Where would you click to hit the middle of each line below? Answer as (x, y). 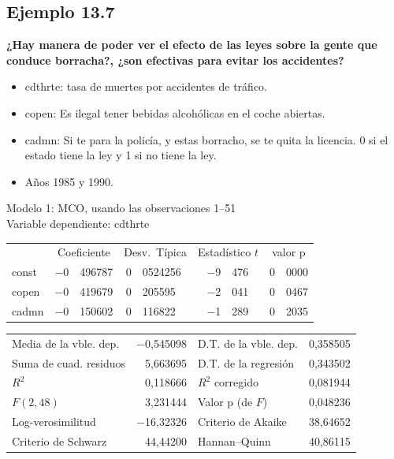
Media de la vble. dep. (66, 343)
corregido (236, 382)
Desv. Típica (155, 252)
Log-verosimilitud (54, 422)
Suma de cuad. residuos (69, 362)
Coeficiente (84, 252)
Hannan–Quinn (234, 440)
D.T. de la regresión (245, 362)
